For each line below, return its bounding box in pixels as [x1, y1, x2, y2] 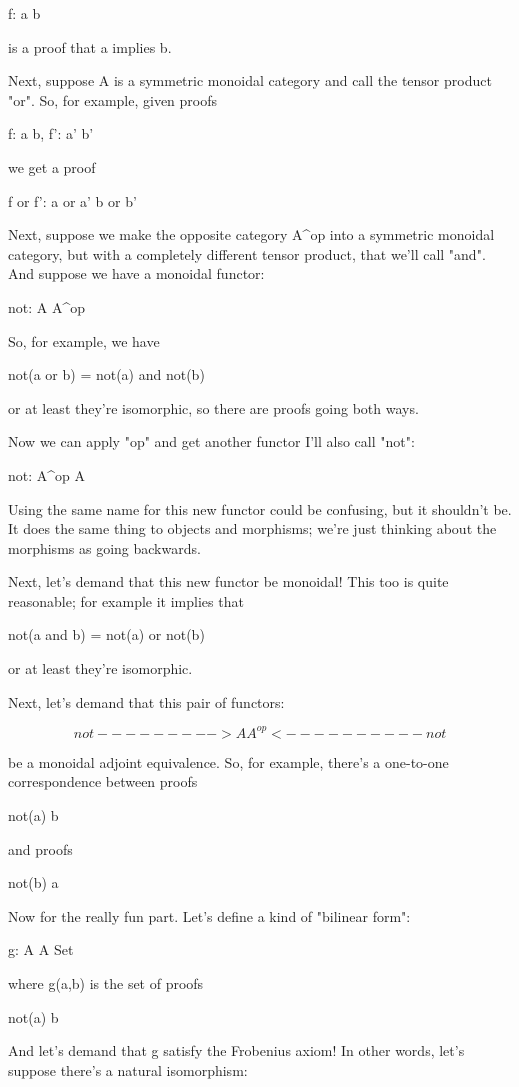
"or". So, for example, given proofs [8, 89, 218, 110]
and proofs [8, 838, 73, 859]
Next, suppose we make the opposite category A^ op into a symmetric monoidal [8, 224, 495, 245]
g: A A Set [8, 939, 74, 960]
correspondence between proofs [8, 771, 198, 792]
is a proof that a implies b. [8, 36, 172, 57]
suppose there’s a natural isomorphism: [8, 1059, 248, 1080]
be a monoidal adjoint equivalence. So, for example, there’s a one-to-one [8, 751, 449, 772]
